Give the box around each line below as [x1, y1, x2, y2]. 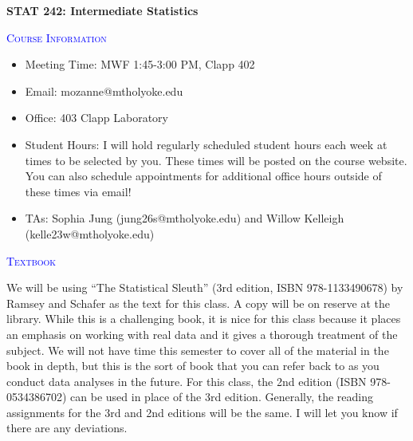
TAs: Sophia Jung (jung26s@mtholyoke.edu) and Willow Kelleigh [25, 210, 344, 226]
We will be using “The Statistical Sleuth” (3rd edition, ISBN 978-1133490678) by [6, 279, 403, 296]
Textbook [6, 252, 57, 269]
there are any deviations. [6, 419, 128, 436]
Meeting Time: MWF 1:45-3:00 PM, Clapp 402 [25, 56, 255, 73]
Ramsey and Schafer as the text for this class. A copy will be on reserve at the [6, 294, 391, 311]
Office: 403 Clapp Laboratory [25, 109, 168, 126]
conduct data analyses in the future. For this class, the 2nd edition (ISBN [6, 372, 367, 389]
